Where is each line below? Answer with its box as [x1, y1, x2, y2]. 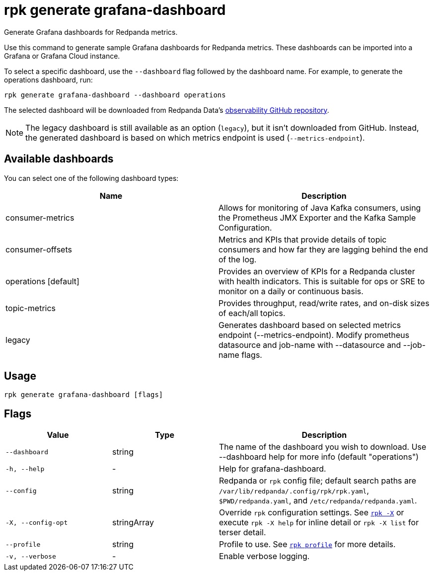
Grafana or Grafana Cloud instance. [4, 51, 120, 60]
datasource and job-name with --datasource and [218, 339, 401, 350]
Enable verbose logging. [219, 551, 310, 562]
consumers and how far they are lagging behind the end [218, 244, 428, 254]
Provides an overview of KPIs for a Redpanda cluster [218, 266, 415, 276]
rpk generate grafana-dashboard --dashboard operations [4, 90, 226, 99]
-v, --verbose [5, 552, 56, 560]
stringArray [112, 517, 154, 528]
